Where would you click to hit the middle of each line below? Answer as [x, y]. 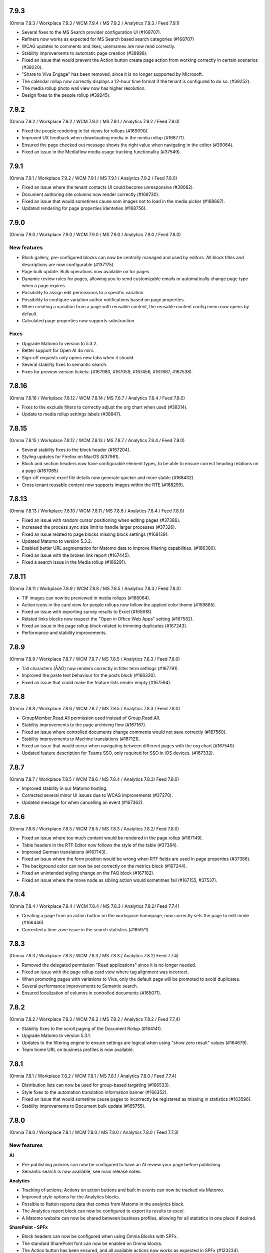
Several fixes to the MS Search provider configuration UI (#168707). [91, 32]
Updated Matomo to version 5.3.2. [57, 541]
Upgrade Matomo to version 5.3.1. [56, 1035]
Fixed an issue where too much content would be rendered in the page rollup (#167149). [112, 838]
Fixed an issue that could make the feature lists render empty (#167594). [96, 682]
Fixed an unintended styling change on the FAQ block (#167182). [88, 873]
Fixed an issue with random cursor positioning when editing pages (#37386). [101, 520]
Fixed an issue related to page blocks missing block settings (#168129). [95, 534]
